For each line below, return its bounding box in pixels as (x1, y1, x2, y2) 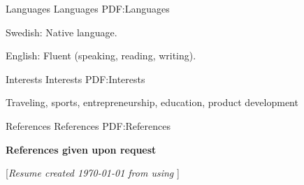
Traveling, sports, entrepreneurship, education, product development (6, 95, 298, 110)
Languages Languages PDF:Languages (6, 1, 170, 15)
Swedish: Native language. (6, 24, 117, 39)
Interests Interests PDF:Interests (6, 71, 145, 86)
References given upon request (6, 142, 157, 156)
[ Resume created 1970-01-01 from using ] (6, 165, 180, 180)
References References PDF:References (6, 118, 171, 133)
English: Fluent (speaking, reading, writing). (6, 48, 196, 63)
